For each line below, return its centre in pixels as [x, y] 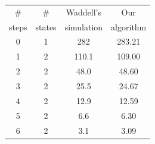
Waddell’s [83, 12]
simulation [84, 26]
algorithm [129, 26]
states [46, 26]
